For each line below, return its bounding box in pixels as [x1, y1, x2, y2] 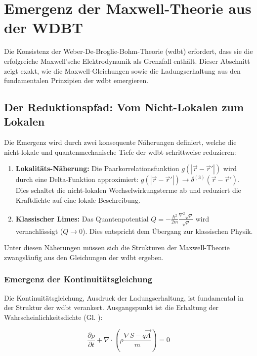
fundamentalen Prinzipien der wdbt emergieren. [4, 75, 149, 86]
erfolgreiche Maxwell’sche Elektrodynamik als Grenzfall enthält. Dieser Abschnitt [4, 55, 250, 66]
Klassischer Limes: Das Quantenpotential [15, 213, 149, 223]
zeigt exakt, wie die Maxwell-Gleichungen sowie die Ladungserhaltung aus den [4, 65, 241, 76]
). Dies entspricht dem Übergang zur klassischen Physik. [83, 225, 253, 236]
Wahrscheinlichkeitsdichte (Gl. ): [4, 311, 103, 322]
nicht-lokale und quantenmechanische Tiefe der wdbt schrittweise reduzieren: [4, 146, 236, 157]
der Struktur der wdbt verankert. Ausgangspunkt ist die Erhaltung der [4, 302, 219, 312]
